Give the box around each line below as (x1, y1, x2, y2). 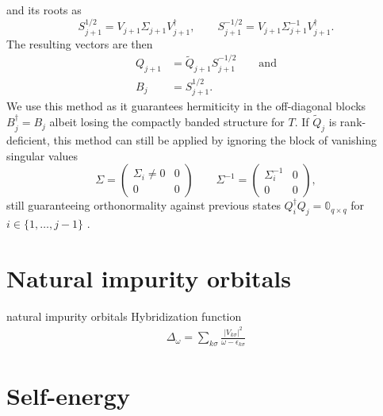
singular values (6, 147, 79, 164)
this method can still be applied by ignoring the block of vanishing (53, 131, 377, 148)
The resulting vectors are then (6, 35, 153, 52)
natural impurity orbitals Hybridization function (6, 307, 242, 324)
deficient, (6, 131, 50, 148)
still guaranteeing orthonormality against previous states (6, 197, 281, 214)
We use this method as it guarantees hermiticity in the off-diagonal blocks (6, 98, 366, 114)
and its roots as (6, 2, 82, 17)
